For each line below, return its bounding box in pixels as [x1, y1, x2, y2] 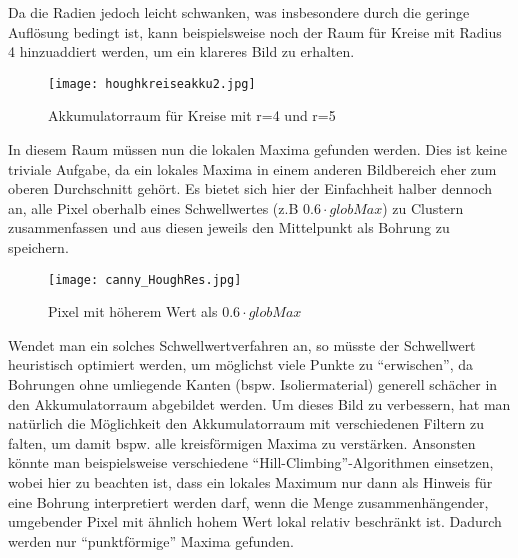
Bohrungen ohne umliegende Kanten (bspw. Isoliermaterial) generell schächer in [8, 374, 498, 395]
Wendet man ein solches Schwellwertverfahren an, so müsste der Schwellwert [8, 334, 476, 355]
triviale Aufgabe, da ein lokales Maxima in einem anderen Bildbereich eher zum [8, 158, 497, 179]
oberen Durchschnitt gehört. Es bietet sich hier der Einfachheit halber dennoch [8, 178, 493, 199]
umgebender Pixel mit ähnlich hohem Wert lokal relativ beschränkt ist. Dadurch [8, 511, 502, 532]
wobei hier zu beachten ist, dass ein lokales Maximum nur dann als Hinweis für [8, 472, 493, 492]
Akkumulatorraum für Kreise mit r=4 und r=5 [48, 105, 336, 126]
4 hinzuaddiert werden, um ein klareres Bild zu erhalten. [8, 41, 355, 62]
